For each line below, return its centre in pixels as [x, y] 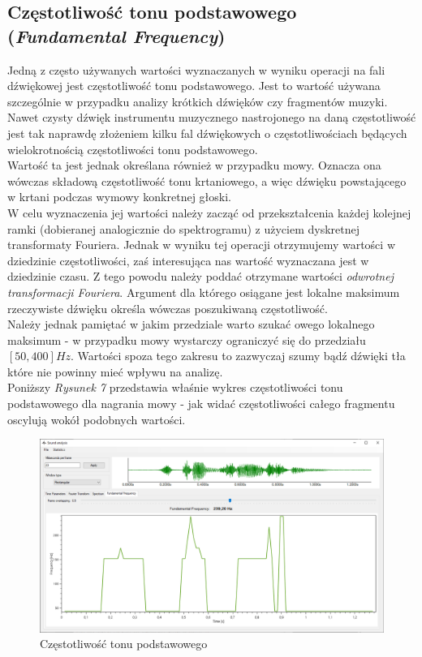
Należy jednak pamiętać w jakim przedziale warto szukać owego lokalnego [191, 324]
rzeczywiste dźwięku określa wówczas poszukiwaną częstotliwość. [168, 308]
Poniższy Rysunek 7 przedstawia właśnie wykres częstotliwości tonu [175, 387]
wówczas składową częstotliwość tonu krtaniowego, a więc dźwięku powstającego [207, 180]
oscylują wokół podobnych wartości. [97, 419]
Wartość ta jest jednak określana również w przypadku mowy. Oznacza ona [194, 165]
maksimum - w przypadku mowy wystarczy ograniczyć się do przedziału [187, 339]
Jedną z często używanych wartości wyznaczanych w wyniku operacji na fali [196, 69]
